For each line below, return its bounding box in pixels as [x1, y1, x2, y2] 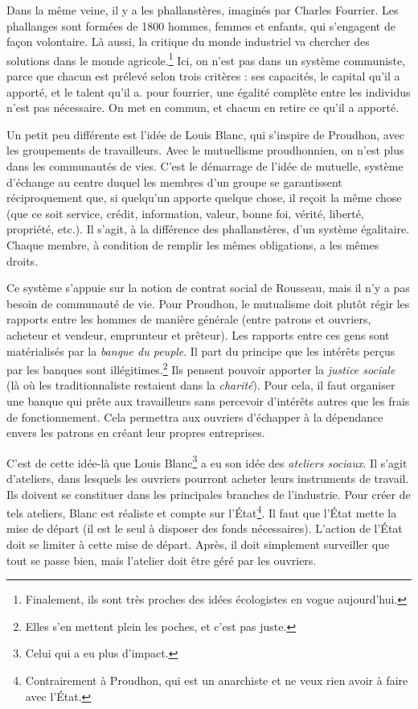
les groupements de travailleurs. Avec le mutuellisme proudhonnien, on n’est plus [6, 142, 404, 159]
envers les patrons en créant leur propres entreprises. [6, 424, 265, 441]
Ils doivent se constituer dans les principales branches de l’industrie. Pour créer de [6, 485, 411, 502]
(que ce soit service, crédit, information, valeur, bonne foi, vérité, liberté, [6, 204, 364, 221]
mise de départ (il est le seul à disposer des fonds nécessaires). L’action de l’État [6, 520, 403, 537]
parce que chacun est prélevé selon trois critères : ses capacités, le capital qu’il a [6, 68, 400, 85]
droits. [6, 252, 39, 269]
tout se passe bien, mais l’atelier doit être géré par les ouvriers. [6, 551, 317, 568]
